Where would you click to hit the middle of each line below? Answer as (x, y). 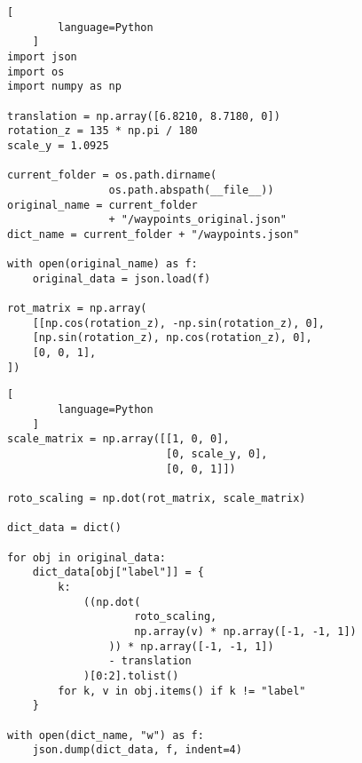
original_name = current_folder (102, 205)
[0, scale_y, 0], (216, 454)
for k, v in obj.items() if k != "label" (182, 691)
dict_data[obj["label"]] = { (118, 572)
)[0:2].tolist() (131, 676)
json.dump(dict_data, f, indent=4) (137, 750)
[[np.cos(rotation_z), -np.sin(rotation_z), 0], (178, 323)
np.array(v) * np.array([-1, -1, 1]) (245, 631)
